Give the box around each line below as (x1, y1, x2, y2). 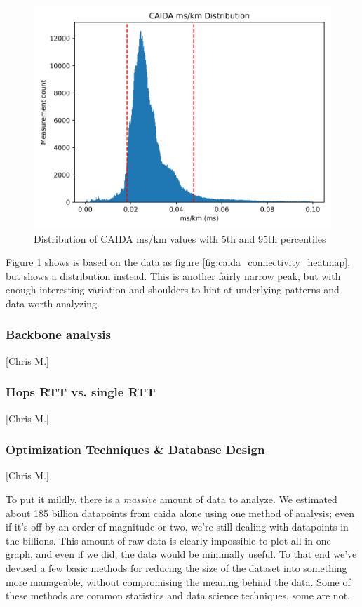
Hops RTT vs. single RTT (6, 383, 156, 401)
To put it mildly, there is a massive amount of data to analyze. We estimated (6, 492, 337, 506)
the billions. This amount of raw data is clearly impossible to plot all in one (6, 533, 331, 547)
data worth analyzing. (6, 295, 100, 310)
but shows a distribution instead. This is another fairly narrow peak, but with (6, 268, 341, 283)
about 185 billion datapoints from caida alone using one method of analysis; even (6, 505, 355, 520)
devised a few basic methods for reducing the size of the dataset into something (6, 560, 347, 575)
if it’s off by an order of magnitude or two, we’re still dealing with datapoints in (6, 519, 349, 534)
